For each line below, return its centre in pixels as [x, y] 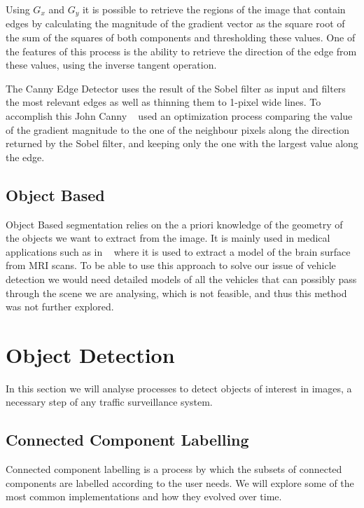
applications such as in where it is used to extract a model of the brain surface [178, 251]
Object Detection [90, 354]
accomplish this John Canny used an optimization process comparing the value [179, 116]
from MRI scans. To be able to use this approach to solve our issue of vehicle [171, 265]
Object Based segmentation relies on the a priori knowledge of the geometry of [174, 224]
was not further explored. [60, 307]
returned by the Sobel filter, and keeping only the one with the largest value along [182, 143]
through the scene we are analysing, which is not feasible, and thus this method [176, 293]
